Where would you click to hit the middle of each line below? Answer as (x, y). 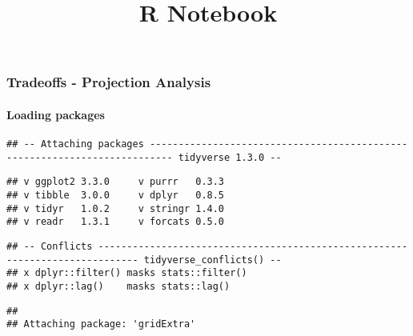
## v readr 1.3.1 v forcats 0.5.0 (116, 222)
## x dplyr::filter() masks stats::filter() (127, 273)
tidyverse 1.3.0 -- (230, 157)
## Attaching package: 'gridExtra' (101, 324)
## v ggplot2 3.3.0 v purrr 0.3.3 (116, 182)
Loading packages (56, 114)
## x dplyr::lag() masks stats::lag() (118, 286)
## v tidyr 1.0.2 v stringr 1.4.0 (116, 208)
